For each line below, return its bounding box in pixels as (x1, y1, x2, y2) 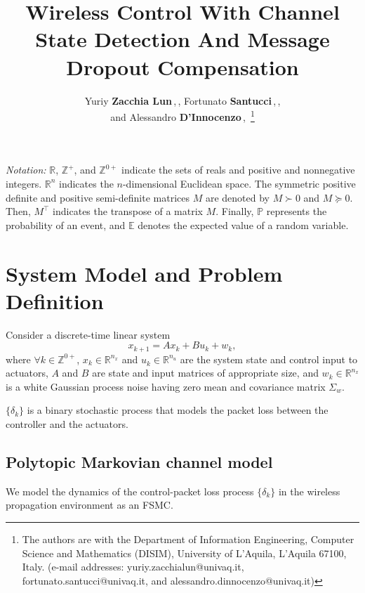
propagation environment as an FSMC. (6, 497, 173, 512)
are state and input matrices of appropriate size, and (92, 365, 319, 380)
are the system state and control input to (180, 351, 358, 366)
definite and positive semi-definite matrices (6, 190, 190, 204)
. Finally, (215, 204, 254, 219)
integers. (6, 176, 42, 190)
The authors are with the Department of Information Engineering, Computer (22, 532, 354, 547)
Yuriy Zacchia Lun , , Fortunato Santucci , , (84, 93, 281, 107)
